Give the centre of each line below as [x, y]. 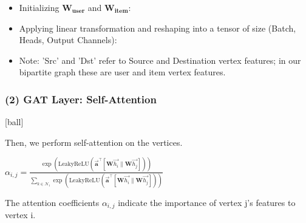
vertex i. [20, 215]
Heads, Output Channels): [68, 40]
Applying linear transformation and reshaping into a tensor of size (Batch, [158, 28]
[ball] [14, 122]
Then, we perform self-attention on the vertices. [94, 142]
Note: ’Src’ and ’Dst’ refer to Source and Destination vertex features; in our [160, 60]
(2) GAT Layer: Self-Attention [81, 99]
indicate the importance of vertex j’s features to [207, 202]
